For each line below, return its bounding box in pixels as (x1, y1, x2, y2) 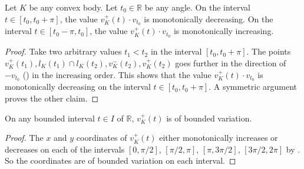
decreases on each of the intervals (5, 143, 125, 155)
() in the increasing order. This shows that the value (22, 68, 212, 80)
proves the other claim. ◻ (5, 92, 99, 104)
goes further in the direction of (175, 56, 286, 69)
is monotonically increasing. (173, 25, 274, 37)
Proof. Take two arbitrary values (5, 45, 122, 58)
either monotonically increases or (159, 131, 278, 144)
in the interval (150, 45, 202, 58)
